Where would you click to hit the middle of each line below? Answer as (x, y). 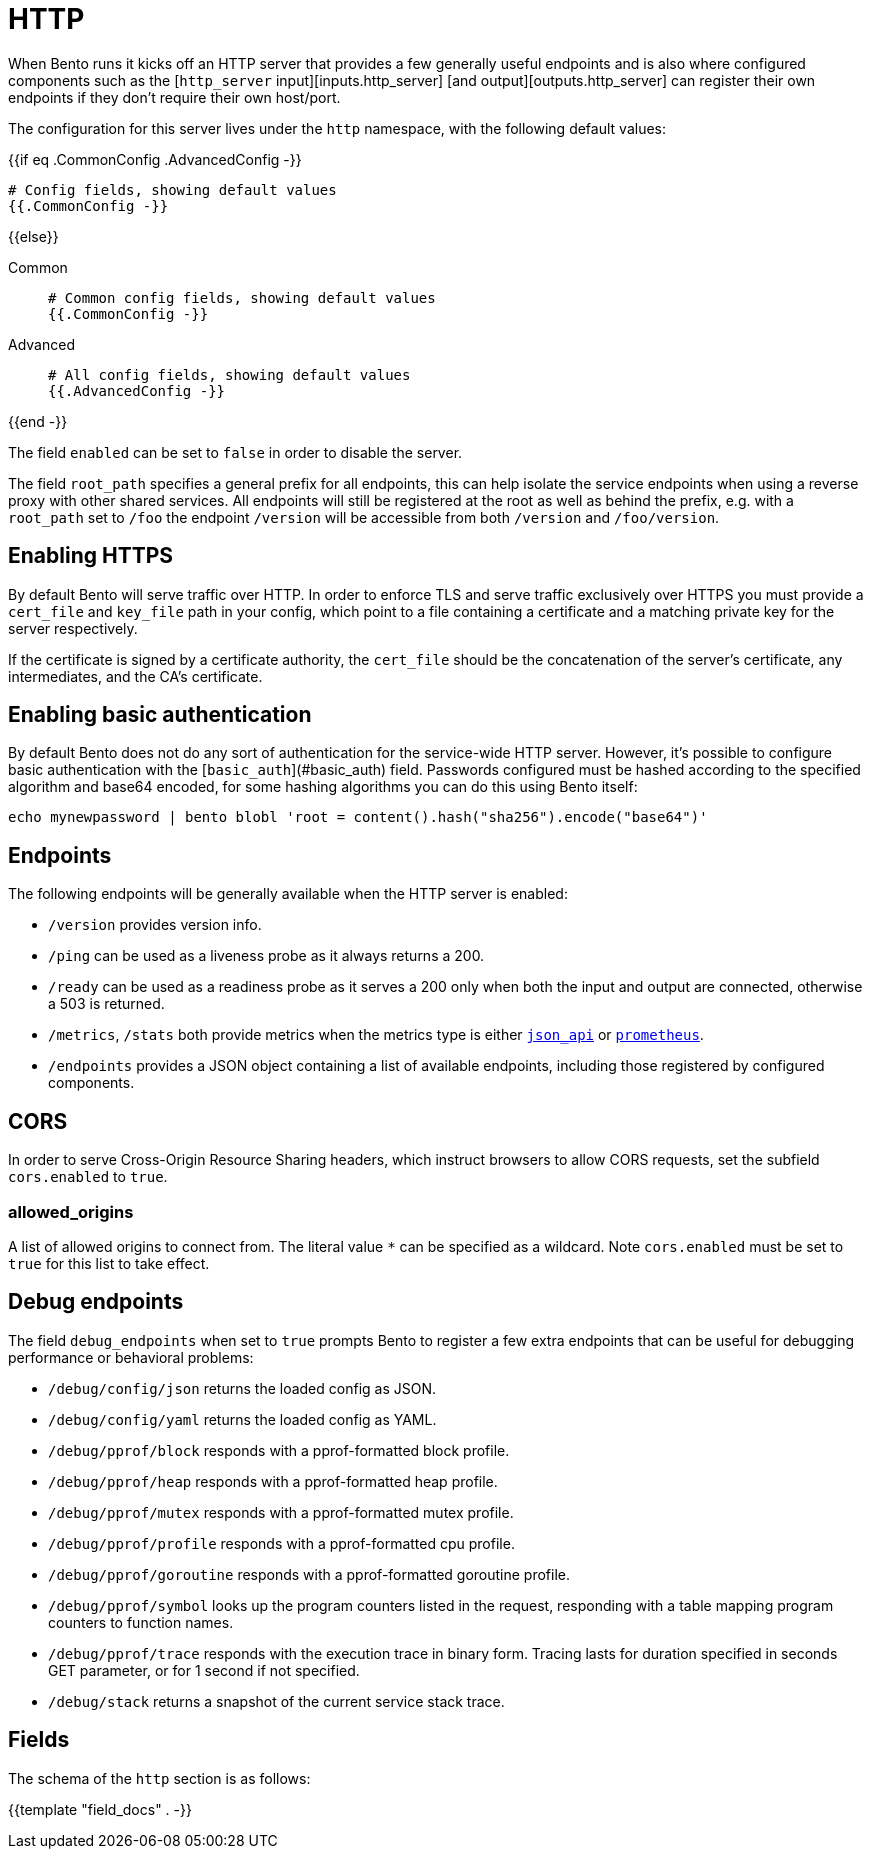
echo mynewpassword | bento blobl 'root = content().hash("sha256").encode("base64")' (358, 817)
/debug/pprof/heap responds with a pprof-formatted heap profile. (273, 1481)
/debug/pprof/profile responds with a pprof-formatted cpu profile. (281, 1543)
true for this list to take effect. (109, 1263)
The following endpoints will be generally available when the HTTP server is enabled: (288, 894)
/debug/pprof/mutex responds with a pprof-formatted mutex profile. (281, 1512)
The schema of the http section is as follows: (159, 1778)
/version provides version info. (155, 925)
